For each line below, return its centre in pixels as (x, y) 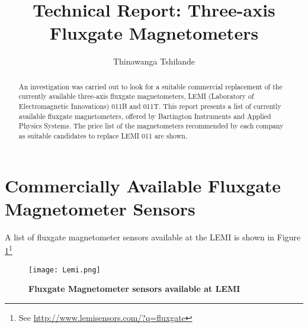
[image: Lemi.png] (65, 270)
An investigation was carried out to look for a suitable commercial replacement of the (150, 86)
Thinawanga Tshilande (154, 61)
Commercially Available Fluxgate (143, 185)
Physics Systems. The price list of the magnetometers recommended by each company (151, 126)
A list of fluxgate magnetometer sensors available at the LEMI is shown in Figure (153, 237)
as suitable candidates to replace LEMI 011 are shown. (103, 135)
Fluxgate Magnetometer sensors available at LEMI (134, 289)
